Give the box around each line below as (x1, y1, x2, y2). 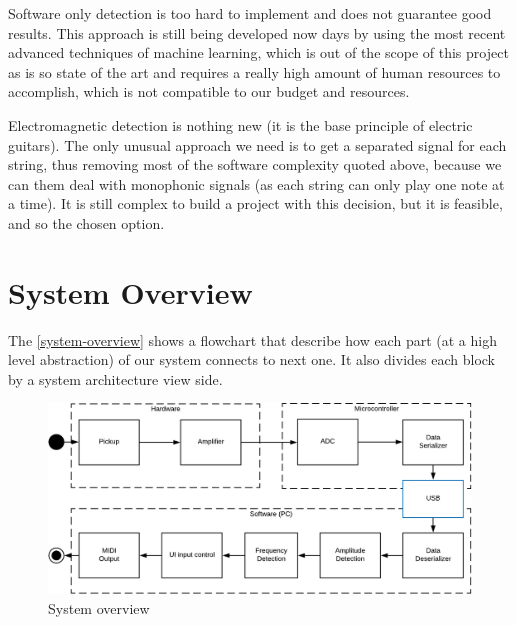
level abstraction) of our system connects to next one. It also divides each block (8, 349, 495, 370)
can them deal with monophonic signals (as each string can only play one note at (8, 173, 505, 194)
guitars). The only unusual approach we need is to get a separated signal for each (8, 134, 507, 155)
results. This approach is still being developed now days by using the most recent (8, 22, 506, 43)
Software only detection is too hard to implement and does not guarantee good (8, 3, 492, 23)
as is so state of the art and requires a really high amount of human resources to (8, 61, 501, 82)
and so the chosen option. (8, 212, 165, 233)
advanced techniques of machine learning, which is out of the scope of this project (8, 42, 509, 63)
